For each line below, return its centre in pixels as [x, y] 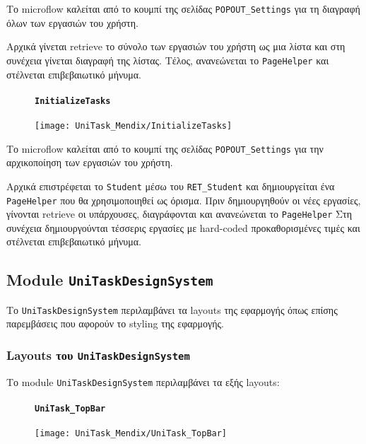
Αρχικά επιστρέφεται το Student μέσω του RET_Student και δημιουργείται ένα [171, 186]
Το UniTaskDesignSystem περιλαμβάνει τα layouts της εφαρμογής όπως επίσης [172, 309]
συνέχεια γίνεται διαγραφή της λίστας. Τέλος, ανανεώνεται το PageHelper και [168, 60]
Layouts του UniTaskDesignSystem [98, 355]
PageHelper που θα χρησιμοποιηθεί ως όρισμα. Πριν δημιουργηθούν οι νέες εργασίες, [184, 200]
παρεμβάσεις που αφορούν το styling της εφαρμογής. [115, 323]
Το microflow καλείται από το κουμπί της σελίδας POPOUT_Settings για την [165, 148]
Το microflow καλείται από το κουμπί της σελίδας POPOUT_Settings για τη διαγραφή [183, 8]
